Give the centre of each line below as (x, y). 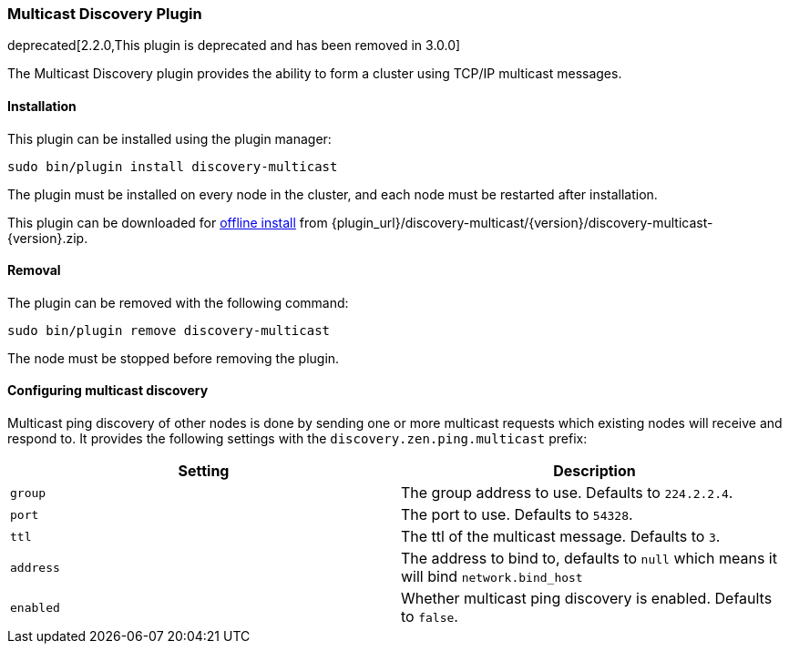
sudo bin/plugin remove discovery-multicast (169, 330)
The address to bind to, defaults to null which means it (589, 559)
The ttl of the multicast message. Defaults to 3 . (561, 537)
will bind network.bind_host (492, 577)
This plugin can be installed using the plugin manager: (169, 138)
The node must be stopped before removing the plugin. (174, 358)
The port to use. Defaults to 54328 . (517, 515)
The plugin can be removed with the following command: (178, 302)
